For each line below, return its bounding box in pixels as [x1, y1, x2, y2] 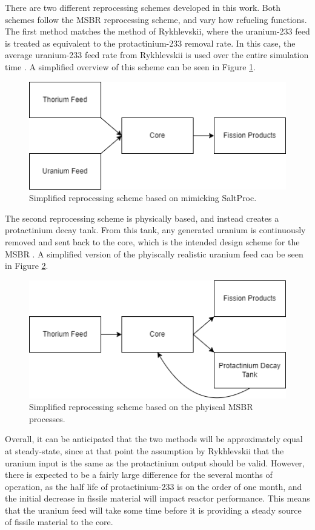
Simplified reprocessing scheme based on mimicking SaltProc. [29, 191, 257, 204]
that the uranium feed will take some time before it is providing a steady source [5, 503, 302, 516]
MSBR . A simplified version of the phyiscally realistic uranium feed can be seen [5, 247, 303, 260]
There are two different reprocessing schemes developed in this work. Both [5, 1, 280, 13]
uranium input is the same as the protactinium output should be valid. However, [5, 456, 305, 469]
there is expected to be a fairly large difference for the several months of [5, 468, 273, 481]
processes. [29, 412, 65, 425]
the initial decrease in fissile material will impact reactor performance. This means [5, 492, 310, 505]
